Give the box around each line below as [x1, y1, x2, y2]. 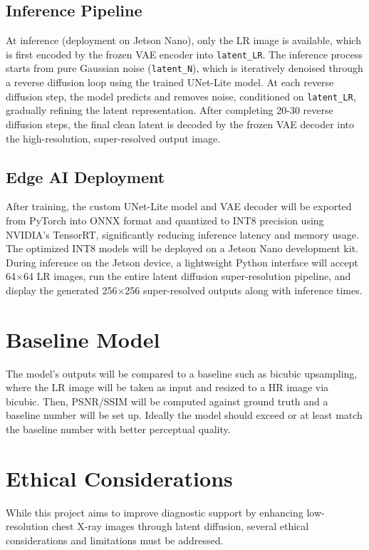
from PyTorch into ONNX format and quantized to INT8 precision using [6, 212, 324, 227]
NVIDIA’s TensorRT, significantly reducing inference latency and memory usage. [6, 227, 359, 242]
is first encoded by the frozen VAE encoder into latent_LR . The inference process [6, 46, 363, 61]
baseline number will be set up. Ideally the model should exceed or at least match [6, 408, 363, 422]
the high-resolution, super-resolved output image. [6, 130, 220, 145]
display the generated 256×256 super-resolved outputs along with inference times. [6, 282, 363, 297]
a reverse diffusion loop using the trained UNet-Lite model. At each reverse [6, 75, 334, 90]
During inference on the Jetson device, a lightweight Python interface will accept [6, 254, 358, 269]
